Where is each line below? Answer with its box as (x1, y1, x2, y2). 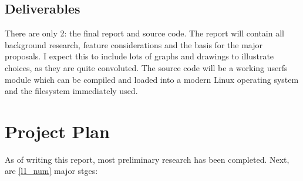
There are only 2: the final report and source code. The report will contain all (5, 27, 284, 39)
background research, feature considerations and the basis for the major (5, 38, 262, 51)
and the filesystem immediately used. (5, 85, 138, 97)
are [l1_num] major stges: (5, 165, 98, 177)
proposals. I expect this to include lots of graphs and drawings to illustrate (5, 50, 274, 62)
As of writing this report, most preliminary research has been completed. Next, (5, 153, 289, 165)
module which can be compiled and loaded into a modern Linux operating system (5, 73, 299, 85)
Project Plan (5, 119, 110, 143)
